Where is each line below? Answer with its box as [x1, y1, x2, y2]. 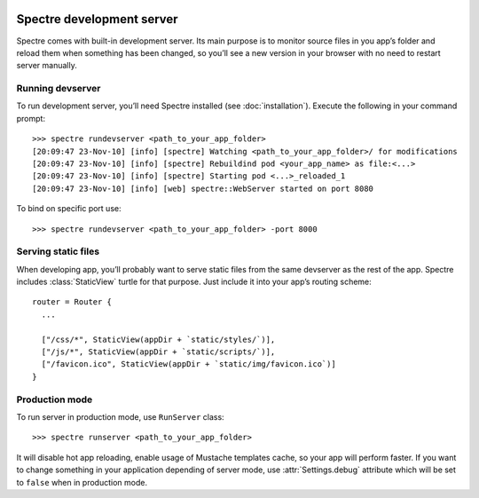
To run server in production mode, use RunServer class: [16, 411, 225, 422]
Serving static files [16, 245, 100, 257]
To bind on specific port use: [16, 203, 122, 214]
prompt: [16, 113, 46, 123]
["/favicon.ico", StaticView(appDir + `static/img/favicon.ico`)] [41, 360, 336, 369]
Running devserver [16, 83, 101, 95]
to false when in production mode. [16, 477, 148, 487]
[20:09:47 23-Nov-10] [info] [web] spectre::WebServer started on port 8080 [32, 183, 374, 194]
